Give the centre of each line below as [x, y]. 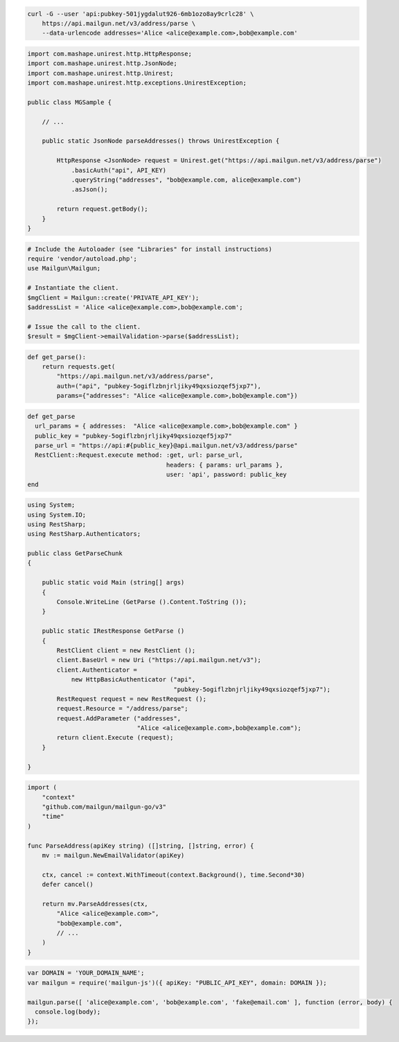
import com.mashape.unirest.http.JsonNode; [103, 63]
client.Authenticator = [97, 670]
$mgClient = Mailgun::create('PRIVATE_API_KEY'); [113, 297]
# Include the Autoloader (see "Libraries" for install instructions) [150, 249]
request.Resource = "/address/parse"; [122, 709]
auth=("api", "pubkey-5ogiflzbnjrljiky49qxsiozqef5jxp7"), [159, 386]
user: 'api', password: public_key [227, 475]
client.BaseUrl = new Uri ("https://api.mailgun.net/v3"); [159, 660]
